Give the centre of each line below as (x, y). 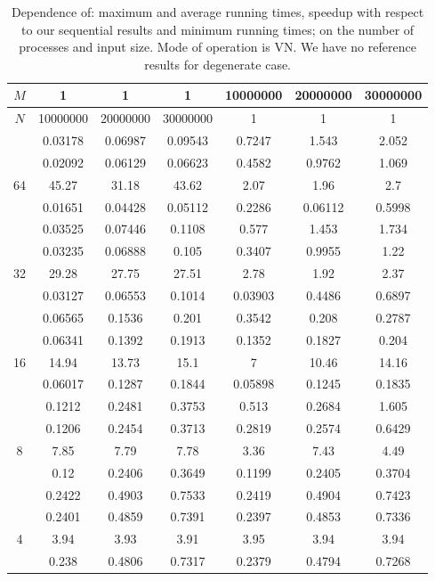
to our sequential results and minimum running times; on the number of (218, 29)
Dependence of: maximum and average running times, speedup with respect (217, 12)
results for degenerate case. (218, 64)
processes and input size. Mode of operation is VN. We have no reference (217, 47)
